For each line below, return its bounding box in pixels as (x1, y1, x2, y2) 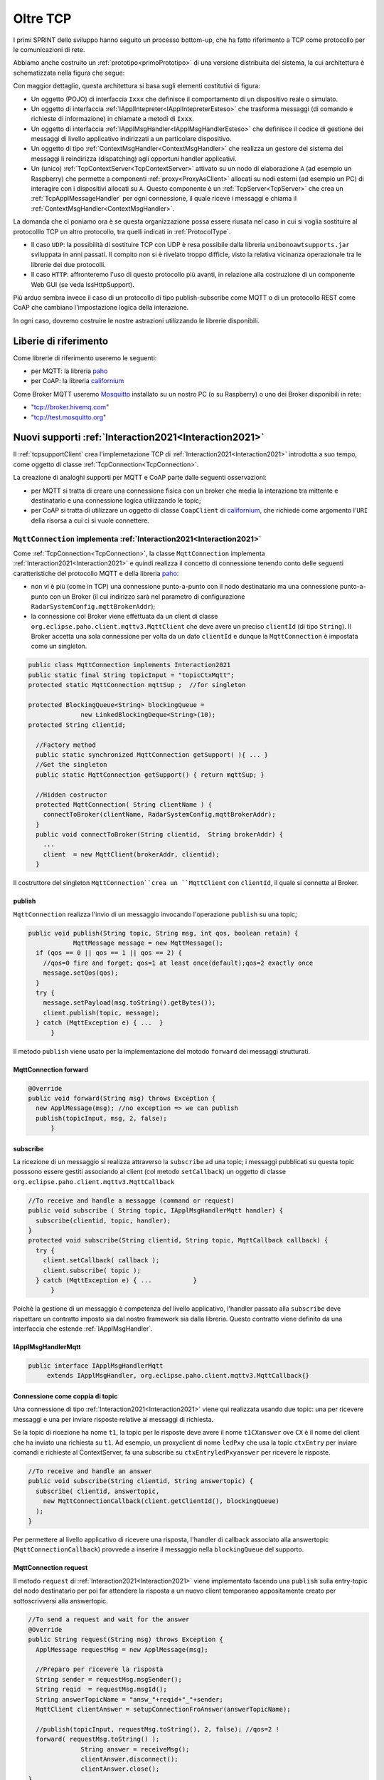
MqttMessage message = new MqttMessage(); (73, 939, 223, 947)
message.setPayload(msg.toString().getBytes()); (43, 999, 216, 1007)
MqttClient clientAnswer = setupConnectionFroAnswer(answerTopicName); (36, 1705, 291, 1713)
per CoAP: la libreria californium (31, 377, 124, 385)
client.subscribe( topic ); (43, 1266, 142, 1274)
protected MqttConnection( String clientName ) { (36, 800, 213, 808)
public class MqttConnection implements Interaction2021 (28, 661, 231, 669)
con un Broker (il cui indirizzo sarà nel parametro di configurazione (49, 592, 245, 601)
